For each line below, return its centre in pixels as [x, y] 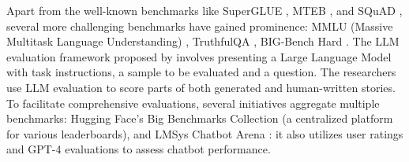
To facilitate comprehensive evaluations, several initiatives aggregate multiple [193, 103]
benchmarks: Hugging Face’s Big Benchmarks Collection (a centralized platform [200, 118]
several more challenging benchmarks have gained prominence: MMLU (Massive [200, 26]
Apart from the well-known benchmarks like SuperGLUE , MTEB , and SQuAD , [204, 10]
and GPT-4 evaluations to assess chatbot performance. [139, 149]
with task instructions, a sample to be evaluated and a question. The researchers [201, 72]
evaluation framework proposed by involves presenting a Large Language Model [199, 56]
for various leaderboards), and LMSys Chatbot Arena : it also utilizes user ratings [205, 133]
